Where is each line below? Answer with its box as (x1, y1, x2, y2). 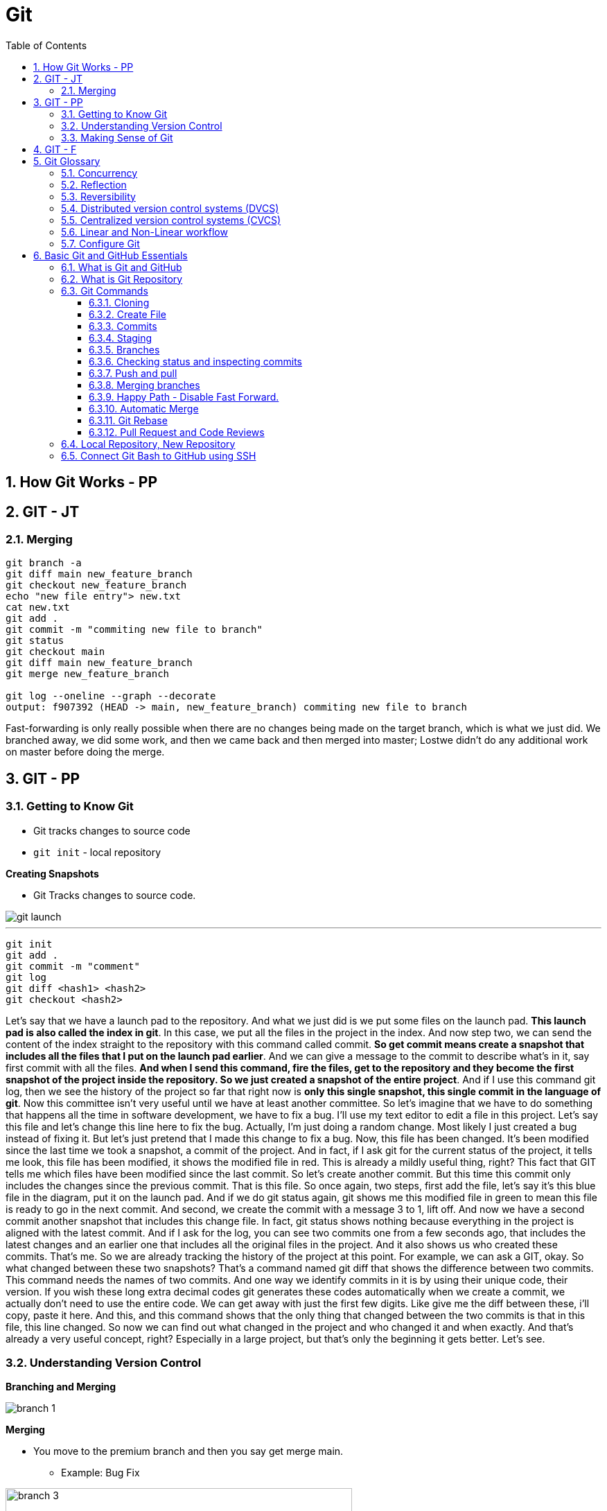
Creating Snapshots (6, 867, 99, 880)
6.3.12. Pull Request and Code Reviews (89, 426, 265, 438)
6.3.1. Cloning (89, 296, 150, 308)
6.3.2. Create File (89, 308, 166, 320)
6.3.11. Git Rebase (89, 414, 168, 426)
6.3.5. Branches (89, 343, 160, 356)
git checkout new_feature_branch (6, 579, 187, 591)
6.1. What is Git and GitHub (61, 261, 182, 273)
